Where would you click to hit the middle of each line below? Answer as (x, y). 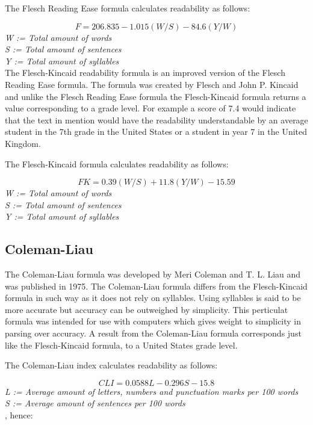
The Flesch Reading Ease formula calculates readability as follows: (128, 8)
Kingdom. (23, 143)
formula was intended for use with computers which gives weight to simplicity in (153, 321)
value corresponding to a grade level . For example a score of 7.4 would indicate (150, 108)
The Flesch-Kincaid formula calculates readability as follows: (117, 163)
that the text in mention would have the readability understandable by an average (156, 119)
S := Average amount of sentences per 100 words (95, 403)
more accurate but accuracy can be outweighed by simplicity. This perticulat (147, 309)
